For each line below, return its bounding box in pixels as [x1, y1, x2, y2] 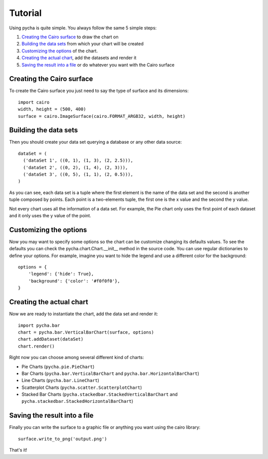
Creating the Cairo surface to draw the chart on [21, 34, 119, 40]
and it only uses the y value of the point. [9, 213, 91, 218]
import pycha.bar [18, 322, 60, 328]
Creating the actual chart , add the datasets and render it [21, 55, 136, 61]
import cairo [18, 99, 50, 105]
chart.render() [18, 343, 55, 349]
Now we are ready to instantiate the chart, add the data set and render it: [9, 311, 158, 317]
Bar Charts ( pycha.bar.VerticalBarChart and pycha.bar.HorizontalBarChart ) [21, 370, 200, 376]
